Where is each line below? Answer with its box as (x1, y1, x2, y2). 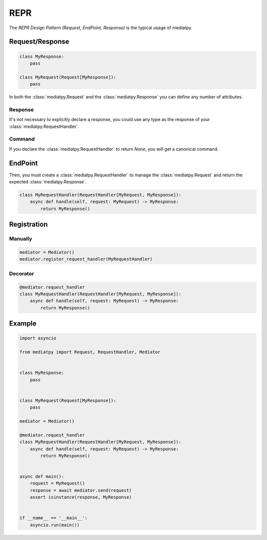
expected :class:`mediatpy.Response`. (9, 179, 87, 185)
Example (9, 319, 37, 328)
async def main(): (19, 474, 64, 479)
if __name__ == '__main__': (19, 515, 88, 521)
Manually (9, 235, 32, 242)
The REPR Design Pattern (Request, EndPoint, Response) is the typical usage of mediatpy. (9, 25, 193, 31)
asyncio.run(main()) (30, 522, 80, 528)
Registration (9, 220, 48, 229)
